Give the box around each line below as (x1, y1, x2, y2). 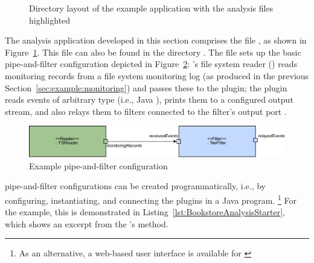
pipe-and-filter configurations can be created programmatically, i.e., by (5, 180, 266, 192)
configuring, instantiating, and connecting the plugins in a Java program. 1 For (5, 192, 297, 206)
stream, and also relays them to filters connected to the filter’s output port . (5, 105, 287, 117)
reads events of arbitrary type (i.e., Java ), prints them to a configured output (5, 93, 293, 106)
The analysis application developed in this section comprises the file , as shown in (5, 34, 307, 47)
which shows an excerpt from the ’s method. (5, 217, 168, 230)
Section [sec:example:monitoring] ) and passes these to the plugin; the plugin (5, 81, 287, 94)
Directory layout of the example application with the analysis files (29, 2, 274, 14)
